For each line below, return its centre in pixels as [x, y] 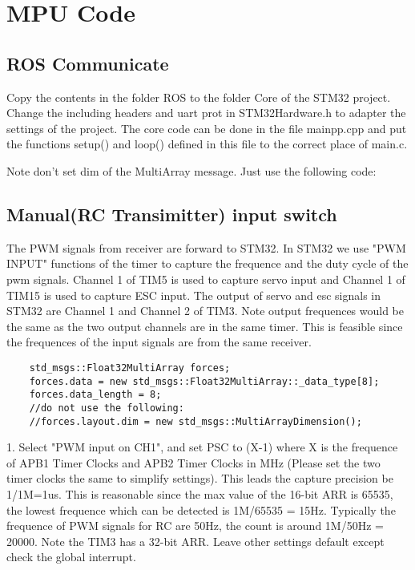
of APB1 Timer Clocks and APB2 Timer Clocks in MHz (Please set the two [193, 462]
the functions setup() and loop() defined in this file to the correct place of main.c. [207, 144]
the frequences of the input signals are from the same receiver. [159, 342]
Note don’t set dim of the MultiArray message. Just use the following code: [191, 170]
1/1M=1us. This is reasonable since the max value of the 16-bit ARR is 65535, [200, 493]
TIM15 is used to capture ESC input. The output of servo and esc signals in [194, 295]
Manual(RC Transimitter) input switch [172, 214]
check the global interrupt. [71, 557]
